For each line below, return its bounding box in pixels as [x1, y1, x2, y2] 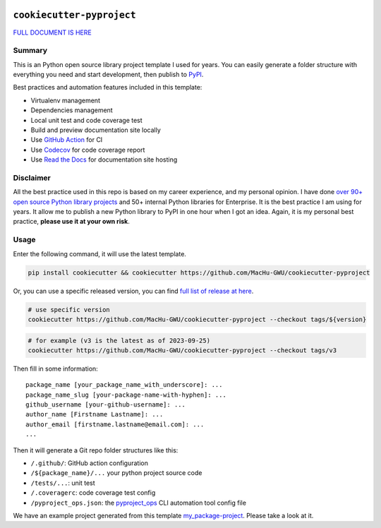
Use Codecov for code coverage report [30, 145, 145, 154]
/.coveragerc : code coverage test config [30, 488, 156, 497]
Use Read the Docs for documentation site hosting [30, 155, 178, 164]
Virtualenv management [30, 96, 100, 104]
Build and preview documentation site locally [30, 126, 162, 134]
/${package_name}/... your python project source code [30, 469, 202, 477]
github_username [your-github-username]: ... [25, 401, 186, 409]
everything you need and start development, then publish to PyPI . [13, 71, 204, 79]
